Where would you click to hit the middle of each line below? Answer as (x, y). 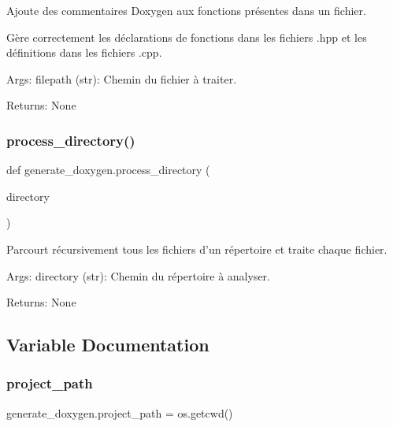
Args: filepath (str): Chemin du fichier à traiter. (122, 78)
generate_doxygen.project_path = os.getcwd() (120, 412)
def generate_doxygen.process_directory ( (108, 170)
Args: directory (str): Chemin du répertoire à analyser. (139, 275)
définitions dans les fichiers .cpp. (84, 52)
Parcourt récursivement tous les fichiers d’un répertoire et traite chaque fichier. (197, 249)
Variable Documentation (108, 345)
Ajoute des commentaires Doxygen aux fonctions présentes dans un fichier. (186, 10)
